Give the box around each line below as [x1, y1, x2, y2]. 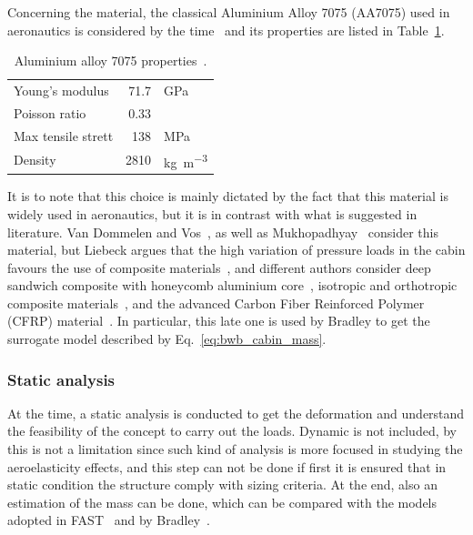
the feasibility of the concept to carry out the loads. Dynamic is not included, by [7, 421, 458, 440]
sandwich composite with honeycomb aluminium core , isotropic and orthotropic [7, 276, 458, 295]
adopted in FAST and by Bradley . [7, 510, 210, 530]
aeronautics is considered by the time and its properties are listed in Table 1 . [7, 20, 445, 39]
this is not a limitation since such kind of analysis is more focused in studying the [7, 439, 463, 459]
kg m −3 [164, 149, 208, 171]
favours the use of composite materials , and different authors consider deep [7, 257, 431, 277]
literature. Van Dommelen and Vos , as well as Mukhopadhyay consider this [7, 222, 438, 241]
